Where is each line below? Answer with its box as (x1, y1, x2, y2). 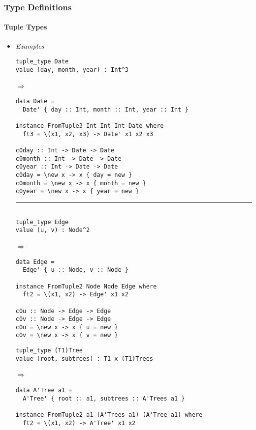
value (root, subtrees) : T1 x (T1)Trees (15, 355, 153, 362)
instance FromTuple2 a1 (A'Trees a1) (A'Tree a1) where (15, 411, 203, 419)
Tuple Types (4, 22, 47, 32)
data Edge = (15, 258, 55, 265)
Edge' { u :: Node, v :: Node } (23, 266, 128, 274)
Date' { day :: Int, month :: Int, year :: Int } (23, 106, 189, 113)
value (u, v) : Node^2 (15, 227, 90, 234)
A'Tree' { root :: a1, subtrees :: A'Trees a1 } (23, 395, 185, 402)
